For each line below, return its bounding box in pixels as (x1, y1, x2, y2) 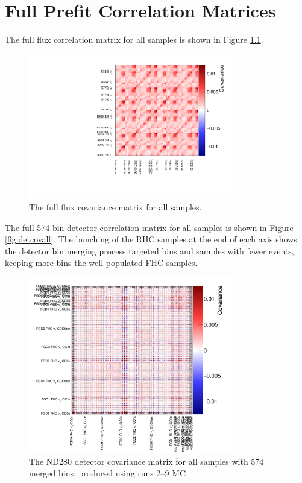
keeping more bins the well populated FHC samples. (5, 256, 198, 269)
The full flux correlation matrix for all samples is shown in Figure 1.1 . (5, 33, 263, 46)
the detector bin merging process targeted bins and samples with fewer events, (5, 244, 294, 257)
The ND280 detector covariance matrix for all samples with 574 (29, 455, 264, 467)
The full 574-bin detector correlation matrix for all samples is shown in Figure (5, 221, 294, 233)
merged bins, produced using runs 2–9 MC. (29, 467, 189, 479)
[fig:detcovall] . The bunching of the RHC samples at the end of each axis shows (5, 233, 297, 245)
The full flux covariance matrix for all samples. (29, 201, 202, 213)
